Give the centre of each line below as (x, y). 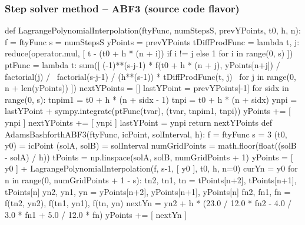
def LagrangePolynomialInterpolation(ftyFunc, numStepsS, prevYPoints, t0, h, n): (153, 30)
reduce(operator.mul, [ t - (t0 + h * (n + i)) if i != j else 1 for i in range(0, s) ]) (149, 53)
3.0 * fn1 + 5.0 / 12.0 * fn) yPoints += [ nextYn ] (96, 214)
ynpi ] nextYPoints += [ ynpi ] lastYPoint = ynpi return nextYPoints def (139, 122)
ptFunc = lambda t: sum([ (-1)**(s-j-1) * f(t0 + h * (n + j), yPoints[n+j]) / (142, 65)
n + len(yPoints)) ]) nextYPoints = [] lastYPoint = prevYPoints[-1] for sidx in (147, 88)
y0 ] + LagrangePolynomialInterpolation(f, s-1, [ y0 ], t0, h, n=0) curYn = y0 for (151, 168)
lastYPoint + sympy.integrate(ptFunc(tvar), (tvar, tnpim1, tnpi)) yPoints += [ (148, 111)
